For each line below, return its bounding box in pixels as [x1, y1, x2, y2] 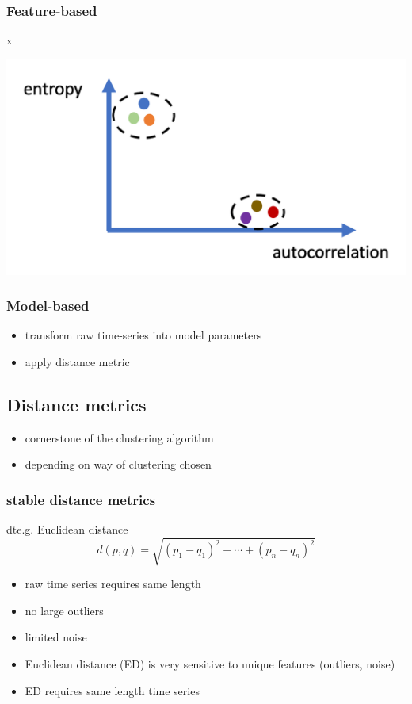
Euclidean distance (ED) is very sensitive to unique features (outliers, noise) [25, 656, 395, 672]
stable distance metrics [6, 489, 156, 509]
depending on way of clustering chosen [25, 456, 212, 473]
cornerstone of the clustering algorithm [25, 429, 214, 446]
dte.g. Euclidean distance [6, 521, 128, 538]
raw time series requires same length [25, 576, 201, 592]
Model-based [6, 296, 90, 316]
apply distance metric [25, 353, 130, 369]
